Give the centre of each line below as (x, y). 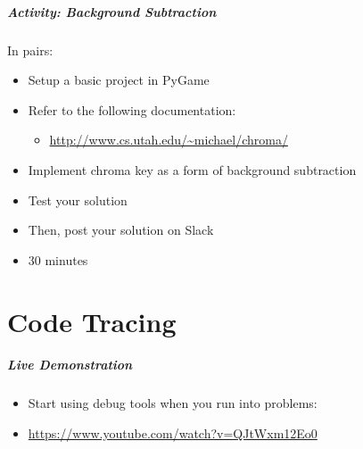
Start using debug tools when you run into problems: (173, 403)
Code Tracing (92, 321)
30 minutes (58, 259)
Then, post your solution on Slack (121, 230)
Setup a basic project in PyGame (119, 80)
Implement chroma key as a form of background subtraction (192, 169)
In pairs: (30, 50)
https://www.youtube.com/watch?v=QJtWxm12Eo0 (173, 432)
